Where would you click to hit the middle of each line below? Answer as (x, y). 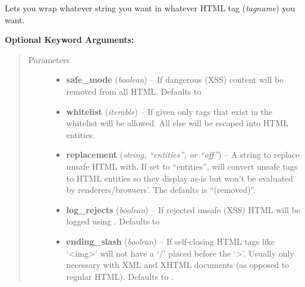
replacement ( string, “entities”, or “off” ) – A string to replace (183, 155)
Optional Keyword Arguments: (70, 40)
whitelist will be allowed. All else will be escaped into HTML (177, 123)
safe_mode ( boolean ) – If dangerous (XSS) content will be (175, 79)
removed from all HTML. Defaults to (134, 91)
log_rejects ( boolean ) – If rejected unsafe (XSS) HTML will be (183, 209)
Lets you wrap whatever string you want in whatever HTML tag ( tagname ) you (150, 8)
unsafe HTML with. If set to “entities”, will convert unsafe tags (182, 166)
